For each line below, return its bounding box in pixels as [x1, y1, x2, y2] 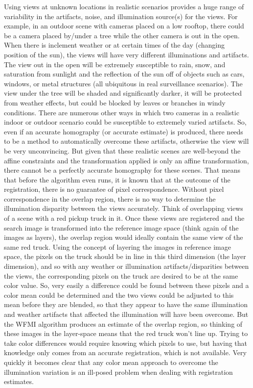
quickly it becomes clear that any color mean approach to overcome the [4, 357, 218, 367]
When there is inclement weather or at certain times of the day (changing [4, 40, 225, 50]
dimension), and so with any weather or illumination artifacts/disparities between [4, 261, 249, 271]
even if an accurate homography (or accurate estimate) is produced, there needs [4, 126, 243, 136]
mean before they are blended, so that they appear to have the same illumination [4, 299, 248, 310]
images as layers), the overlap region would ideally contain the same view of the [4, 232, 243, 242]
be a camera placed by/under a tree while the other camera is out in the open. [4, 30, 240, 40]
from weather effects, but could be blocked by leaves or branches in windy [4, 97, 226, 107]
